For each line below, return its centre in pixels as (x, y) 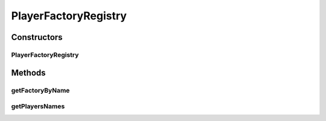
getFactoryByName (40, 90)
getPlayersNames (38, 106)
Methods (28, 73)
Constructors (37, 37)
